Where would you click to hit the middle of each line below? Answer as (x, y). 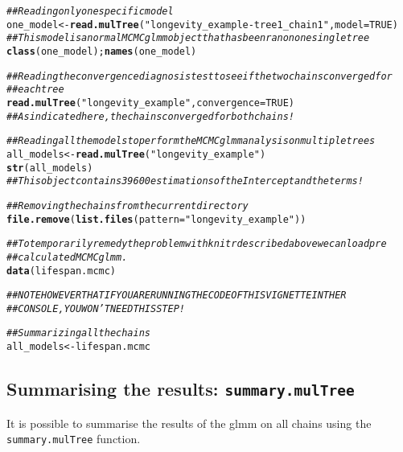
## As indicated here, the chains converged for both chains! (151, 116)
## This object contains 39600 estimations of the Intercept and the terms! (185, 181)
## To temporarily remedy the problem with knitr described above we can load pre (197, 244)
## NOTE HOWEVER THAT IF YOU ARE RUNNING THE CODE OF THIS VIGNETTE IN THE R (177, 296)
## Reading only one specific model (90, 11)
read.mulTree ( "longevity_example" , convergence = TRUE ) (151, 103)
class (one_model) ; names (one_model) (102, 51)
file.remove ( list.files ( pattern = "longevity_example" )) (156, 219)
